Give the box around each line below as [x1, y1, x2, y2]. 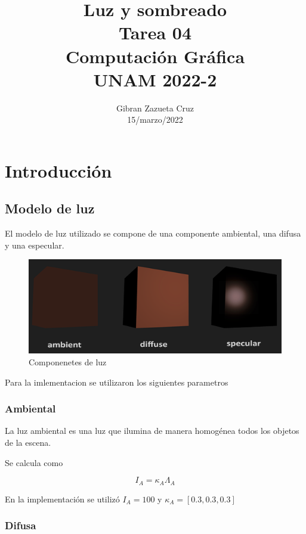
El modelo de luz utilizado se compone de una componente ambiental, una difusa [5, 227, 301, 240]
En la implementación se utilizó [5, 492, 120, 505]
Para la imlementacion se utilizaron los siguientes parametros [5, 375, 228, 388]
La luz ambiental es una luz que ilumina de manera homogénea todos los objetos [5, 424, 299, 437]
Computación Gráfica [65, 44, 245, 68]
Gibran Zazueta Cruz [116, 101, 194, 114]
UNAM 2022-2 [93, 67, 217, 91]
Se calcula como [5, 456, 63, 468]
